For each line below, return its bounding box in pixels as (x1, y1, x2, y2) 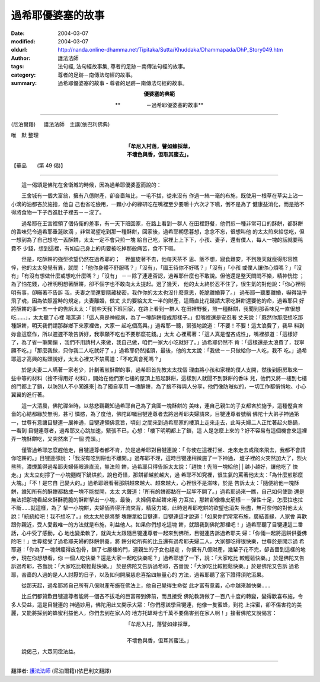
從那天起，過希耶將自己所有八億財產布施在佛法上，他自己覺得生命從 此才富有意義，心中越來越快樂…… (21, 582, 271, 589)
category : (11, 71, 36, 78)
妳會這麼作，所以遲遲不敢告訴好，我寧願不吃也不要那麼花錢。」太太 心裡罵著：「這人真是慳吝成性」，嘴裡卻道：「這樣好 (11, 330, 298, 337)
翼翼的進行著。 (11, 391, 47, 398)
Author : (11, 54, 31, 62)
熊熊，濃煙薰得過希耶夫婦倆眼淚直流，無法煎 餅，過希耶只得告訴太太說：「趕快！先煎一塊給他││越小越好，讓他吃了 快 (11, 463, 299, 470)
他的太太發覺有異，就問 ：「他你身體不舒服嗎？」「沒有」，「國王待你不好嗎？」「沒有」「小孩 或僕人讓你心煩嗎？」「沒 (21, 264, 302, 271)
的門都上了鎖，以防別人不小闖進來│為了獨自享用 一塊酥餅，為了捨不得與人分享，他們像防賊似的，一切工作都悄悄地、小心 (11, 383, 306, 390)
